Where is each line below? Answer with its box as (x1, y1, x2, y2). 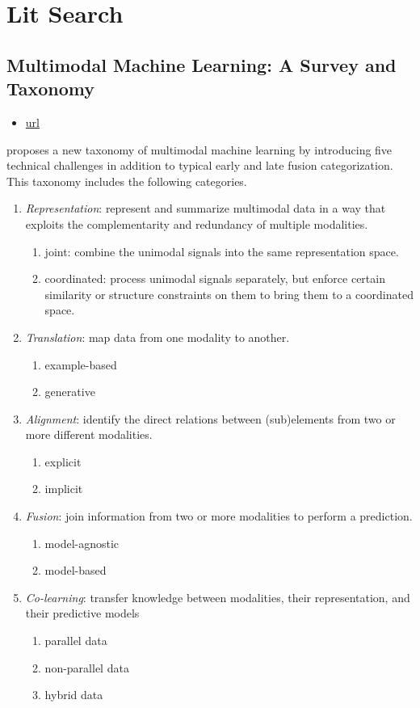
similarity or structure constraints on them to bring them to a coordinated (44, 285, 414, 302)
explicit (44, 453, 82, 470)
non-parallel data (44, 659, 129, 676)
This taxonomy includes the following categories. (6, 172, 247, 189)
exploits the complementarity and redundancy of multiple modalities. (25, 215, 368, 232)
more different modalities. (25, 426, 153, 443)
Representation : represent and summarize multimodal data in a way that (25, 200, 386, 217)
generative (44, 383, 95, 400)
